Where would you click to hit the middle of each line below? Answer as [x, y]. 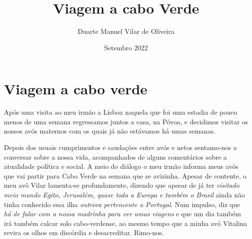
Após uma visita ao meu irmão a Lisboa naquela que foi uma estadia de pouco [121, 112]
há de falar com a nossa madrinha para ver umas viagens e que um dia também [123, 214]
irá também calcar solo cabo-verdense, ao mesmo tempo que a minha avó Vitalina [126, 223]
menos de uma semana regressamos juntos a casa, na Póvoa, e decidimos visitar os [126, 121]
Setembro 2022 [126, 47]
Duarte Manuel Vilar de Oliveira [126, 31]
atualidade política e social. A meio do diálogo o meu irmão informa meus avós [121, 166]
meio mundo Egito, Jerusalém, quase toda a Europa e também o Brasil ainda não [125, 194]
